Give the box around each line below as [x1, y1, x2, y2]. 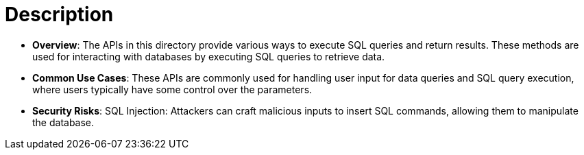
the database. [32, 116, 95, 128]
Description [5, 3, 114, 26]
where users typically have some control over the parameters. [32, 83, 313, 95]
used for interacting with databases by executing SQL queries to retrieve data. [32, 50, 385, 62]
